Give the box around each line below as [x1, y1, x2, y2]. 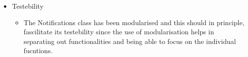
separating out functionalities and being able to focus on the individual [23, 36, 236, 46]
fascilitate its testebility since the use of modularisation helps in [23, 27, 214, 37]
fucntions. [23, 45, 53, 56]
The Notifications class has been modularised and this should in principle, [23, 17, 245, 27]
